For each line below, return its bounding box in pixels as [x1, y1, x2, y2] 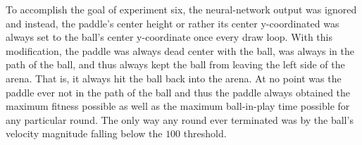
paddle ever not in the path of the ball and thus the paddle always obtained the [6, 84, 351, 99]
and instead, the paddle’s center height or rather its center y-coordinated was [6, 15, 339, 30]
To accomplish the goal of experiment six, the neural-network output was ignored [6, 2, 357, 16]
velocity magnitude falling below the [6, 126, 163, 141]
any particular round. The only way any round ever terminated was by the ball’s [6, 112, 354, 127]
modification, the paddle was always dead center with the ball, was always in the [6, 43, 354, 58]
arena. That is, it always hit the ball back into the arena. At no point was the [6, 70, 342, 85]
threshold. [183, 126, 227, 141]
